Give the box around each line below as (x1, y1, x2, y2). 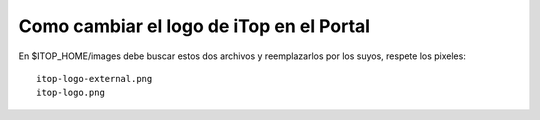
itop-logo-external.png (36, 73, 153, 84)
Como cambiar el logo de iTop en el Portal (18, 15, 370, 37)
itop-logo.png (36, 87, 105, 99)
